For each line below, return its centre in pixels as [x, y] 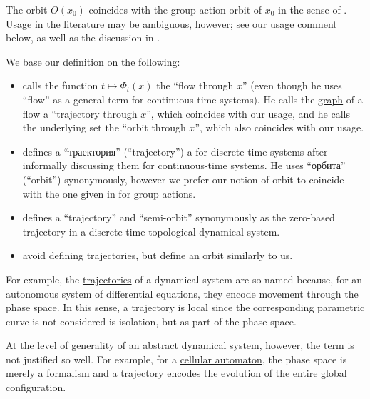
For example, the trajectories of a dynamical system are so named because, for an [184, 279]
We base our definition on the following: [93, 61]
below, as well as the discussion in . [83, 37]
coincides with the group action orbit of [175, 9]
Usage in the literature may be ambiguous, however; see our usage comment [171, 23]
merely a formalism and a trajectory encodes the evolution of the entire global [176, 373]
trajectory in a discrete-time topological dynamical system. [151, 231]
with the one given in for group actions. [109, 193]
